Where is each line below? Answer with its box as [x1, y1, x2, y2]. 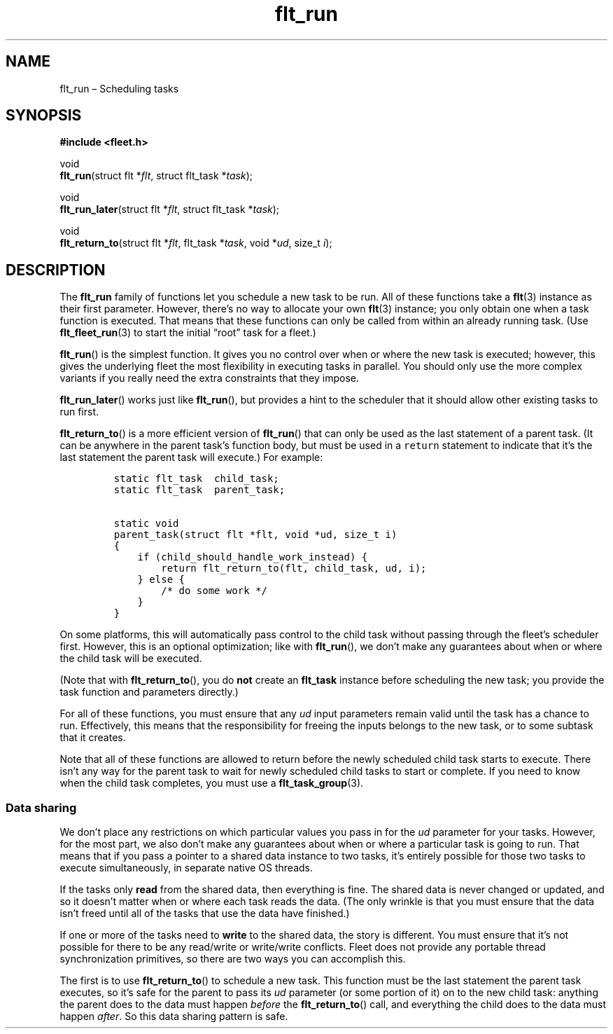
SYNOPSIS [6, 106, 82, 125]
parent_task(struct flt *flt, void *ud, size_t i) [113, 529, 397, 541]
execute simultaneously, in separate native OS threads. [59, 862, 313, 874]
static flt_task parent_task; [113, 484, 286, 496]
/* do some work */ [161, 585, 267, 597]
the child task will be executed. [59, 652, 202, 665]
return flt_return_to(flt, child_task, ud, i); [161, 563, 427, 574]
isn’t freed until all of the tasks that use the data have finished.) [59, 907, 350, 920]
